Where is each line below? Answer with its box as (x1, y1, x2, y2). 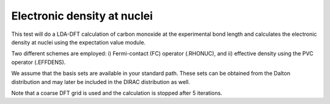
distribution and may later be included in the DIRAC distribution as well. (11, 78, 191, 85)
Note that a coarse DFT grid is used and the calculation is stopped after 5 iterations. (11, 89, 222, 97)
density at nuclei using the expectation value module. (11, 38, 146, 46)
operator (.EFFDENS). (11, 58, 66, 66)
